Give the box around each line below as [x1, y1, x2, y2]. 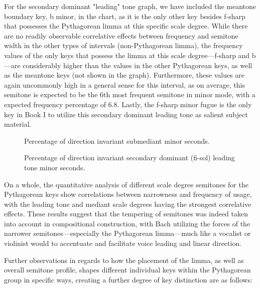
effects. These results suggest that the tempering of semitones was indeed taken [4, 208, 248, 219]
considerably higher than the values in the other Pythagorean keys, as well [23, 60, 252, 70]
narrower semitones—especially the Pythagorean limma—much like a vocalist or [4, 228, 251, 238]
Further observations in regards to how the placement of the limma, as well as [4, 254, 244, 265]
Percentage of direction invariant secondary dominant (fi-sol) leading [24, 152, 235, 163]
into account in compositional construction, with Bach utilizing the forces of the [4, 218, 250, 228]
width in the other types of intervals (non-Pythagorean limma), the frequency [4, 40, 243, 51]
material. [4, 119, 32, 129]
